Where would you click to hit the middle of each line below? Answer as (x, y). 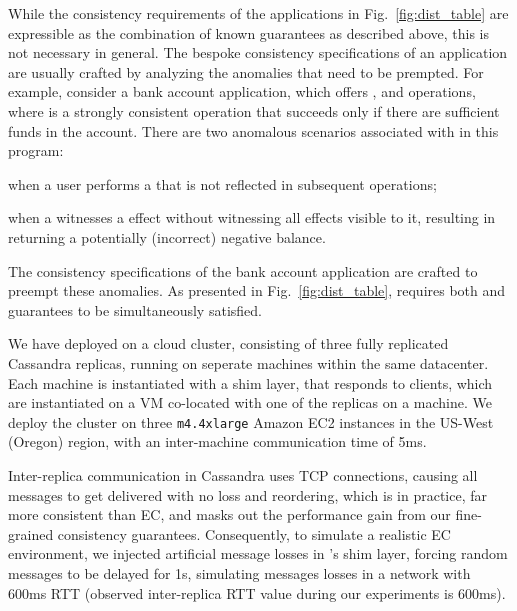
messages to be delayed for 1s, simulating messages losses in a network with (239, 572)
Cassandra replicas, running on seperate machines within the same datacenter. (248, 362)
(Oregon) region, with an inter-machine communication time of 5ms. (217, 441)
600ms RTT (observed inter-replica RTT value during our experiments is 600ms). (257, 592)
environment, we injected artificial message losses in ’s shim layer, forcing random (258, 553)
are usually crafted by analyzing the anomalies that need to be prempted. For (246, 71)
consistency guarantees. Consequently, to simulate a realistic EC (254, 533)
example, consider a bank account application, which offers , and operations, (242, 91)
